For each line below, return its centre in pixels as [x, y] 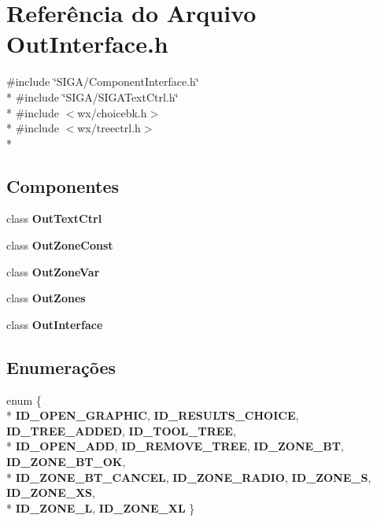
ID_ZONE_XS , [51, 492]
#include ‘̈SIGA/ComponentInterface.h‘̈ [103, 81]
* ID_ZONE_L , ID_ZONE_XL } [101, 507]
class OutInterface [55, 324]
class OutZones [46, 298]
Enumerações [61, 367]
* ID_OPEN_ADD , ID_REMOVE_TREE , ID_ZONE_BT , [175, 446]
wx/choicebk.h [112, 112]
